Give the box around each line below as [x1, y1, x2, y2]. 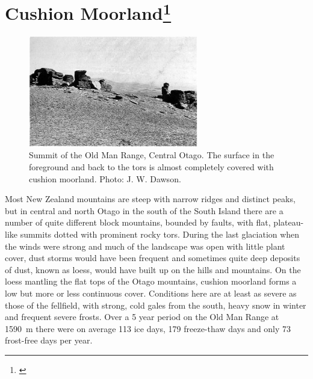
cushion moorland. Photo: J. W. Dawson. [29, 172, 181, 185]
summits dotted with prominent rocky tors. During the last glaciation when [20, 227, 300, 240]
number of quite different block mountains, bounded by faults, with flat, [5, 216, 271, 229]
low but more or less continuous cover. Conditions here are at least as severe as [5, 286, 297, 299]
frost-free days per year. [5, 334, 93, 347]
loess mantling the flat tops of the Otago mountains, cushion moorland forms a [5, 275, 297, 288]
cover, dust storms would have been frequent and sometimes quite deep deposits [5, 251, 300, 264]
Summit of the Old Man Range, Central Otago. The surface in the [29, 149, 274, 161]
